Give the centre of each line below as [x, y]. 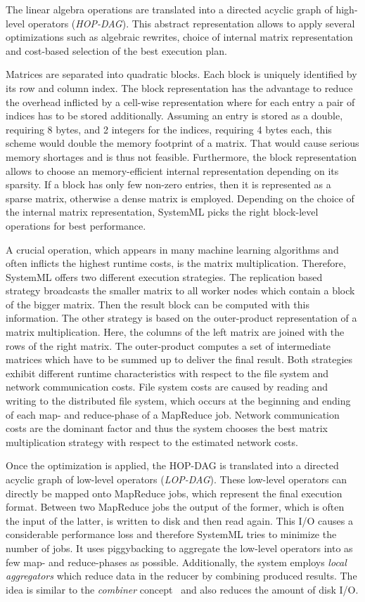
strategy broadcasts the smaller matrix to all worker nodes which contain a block [180, 290]
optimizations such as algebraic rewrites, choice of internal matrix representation [179, 37]
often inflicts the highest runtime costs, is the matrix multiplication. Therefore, [176, 263]
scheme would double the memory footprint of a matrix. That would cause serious [182, 143]
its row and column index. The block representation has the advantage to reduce [179, 87]
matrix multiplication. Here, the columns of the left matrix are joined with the [175, 332]
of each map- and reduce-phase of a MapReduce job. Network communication [173, 414]
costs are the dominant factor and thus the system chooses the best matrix [167, 428]
